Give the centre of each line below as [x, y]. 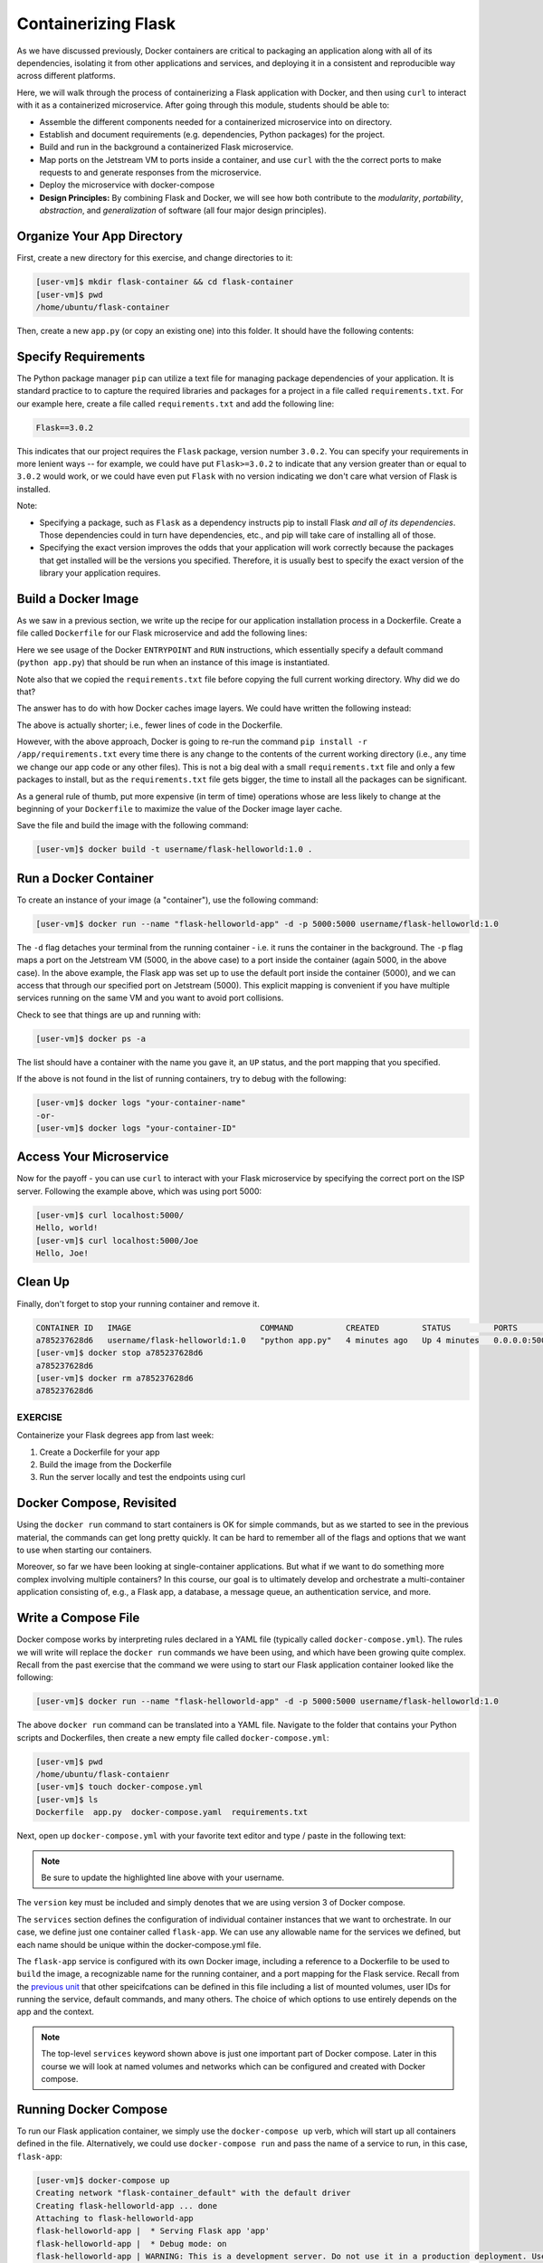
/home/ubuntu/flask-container [103, 307]
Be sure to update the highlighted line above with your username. [163, 1877]
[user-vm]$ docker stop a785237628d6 [119, 1353]
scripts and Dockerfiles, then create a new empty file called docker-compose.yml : [173, 1737]
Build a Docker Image [78, 599]
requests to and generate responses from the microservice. [150, 173]
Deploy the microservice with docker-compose [127, 185]
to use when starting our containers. [85, 1550]
